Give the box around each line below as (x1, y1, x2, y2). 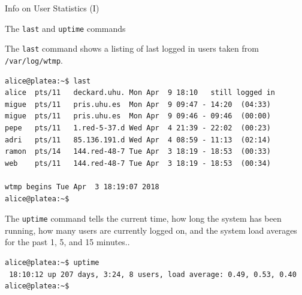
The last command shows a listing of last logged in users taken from (5, 42, 259, 55)
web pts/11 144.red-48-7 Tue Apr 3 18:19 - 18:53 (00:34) (5, 159, 271, 168)
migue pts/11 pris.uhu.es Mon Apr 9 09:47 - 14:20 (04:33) (5, 100, 271, 109)
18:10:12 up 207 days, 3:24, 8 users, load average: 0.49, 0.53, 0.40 (9, 270, 297, 279)
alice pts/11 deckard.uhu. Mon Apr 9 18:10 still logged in (5, 88, 276, 97)
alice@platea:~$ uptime (5, 258, 99, 267)
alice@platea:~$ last (5, 76, 91, 85)
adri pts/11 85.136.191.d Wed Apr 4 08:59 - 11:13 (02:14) (5, 135, 271, 144)
